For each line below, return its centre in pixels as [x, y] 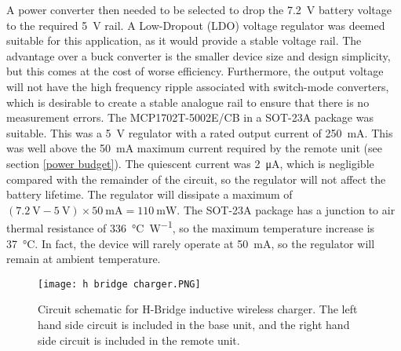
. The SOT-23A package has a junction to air [286, 209]
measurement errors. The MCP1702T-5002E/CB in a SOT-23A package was [190, 117]
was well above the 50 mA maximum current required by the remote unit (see [195, 148]
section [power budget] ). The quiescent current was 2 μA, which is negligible [190, 163]
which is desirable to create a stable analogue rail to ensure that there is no [188, 102]
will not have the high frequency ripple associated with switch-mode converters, [198, 86]
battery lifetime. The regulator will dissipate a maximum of [149, 194]
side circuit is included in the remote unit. [139, 340]
